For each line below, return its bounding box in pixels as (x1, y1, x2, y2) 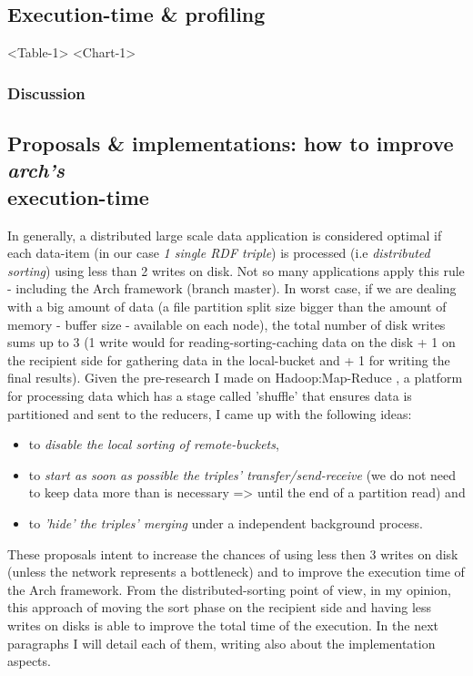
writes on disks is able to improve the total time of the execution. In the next (7, 615, 439, 634)
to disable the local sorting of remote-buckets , (28, 435, 279, 454)
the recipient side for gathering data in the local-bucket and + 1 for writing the (7, 350, 450, 369)
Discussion (7, 81, 86, 104)
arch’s (7, 156, 65, 184)
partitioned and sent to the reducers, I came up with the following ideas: (7, 404, 412, 423)
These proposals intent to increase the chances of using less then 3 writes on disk (7, 544, 458, 563)
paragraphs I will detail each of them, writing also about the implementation (7, 633, 436, 652)
